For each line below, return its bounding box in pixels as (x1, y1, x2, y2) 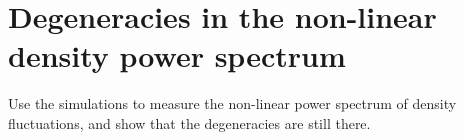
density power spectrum (8, 35, 346, 76)
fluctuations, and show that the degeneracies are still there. (8, 112, 371, 133)
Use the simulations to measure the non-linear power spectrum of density (8, 93, 457, 114)
